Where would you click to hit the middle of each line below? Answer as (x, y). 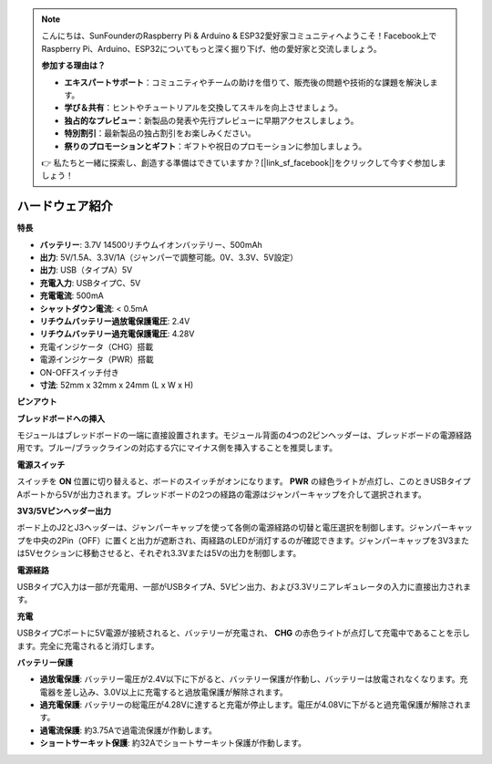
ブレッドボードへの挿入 (61, 418)
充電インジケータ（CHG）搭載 (97, 346)
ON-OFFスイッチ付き (79, 372)
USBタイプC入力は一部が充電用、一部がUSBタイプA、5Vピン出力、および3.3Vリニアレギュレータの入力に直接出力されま (244, 586)
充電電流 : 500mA (72, 295)
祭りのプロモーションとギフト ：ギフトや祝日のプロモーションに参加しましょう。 (215, 146)
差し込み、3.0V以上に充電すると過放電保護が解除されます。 (176, 692)
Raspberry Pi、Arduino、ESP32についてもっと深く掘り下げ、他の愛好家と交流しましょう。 (211, 48)
